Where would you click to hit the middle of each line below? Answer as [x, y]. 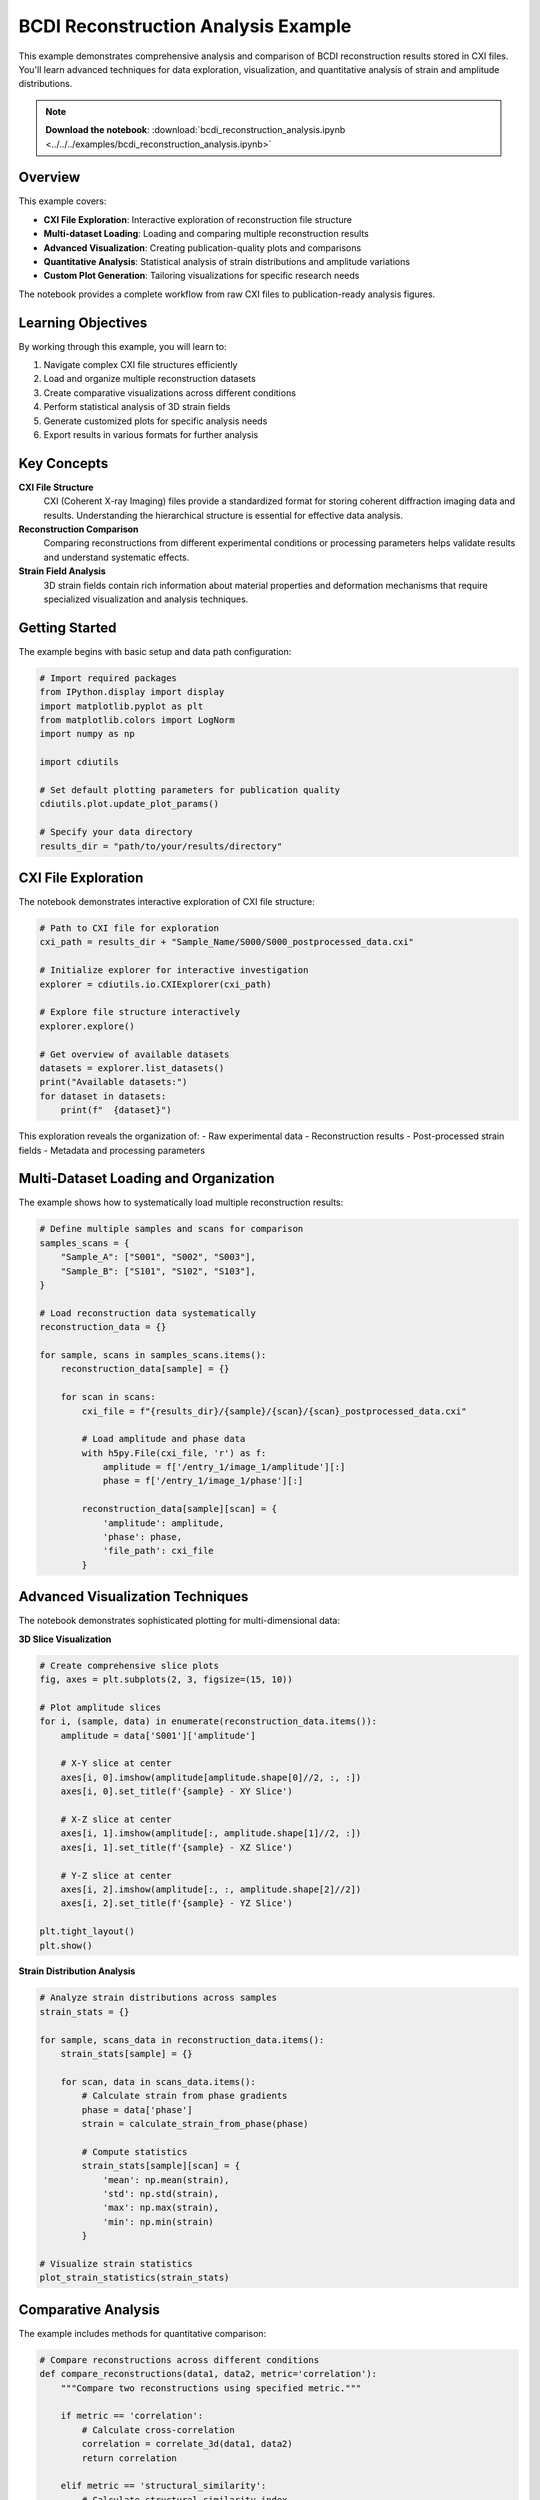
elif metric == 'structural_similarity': [163, 2486]
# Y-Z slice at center [116, 1875]
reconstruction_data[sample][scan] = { [179, 1509]
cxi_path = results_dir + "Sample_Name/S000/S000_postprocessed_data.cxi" [227, 942]
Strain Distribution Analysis [77, 1971]
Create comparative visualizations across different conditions [170, 392]
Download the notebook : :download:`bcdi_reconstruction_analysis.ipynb [195, 130]
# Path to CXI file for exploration [129, 928]
